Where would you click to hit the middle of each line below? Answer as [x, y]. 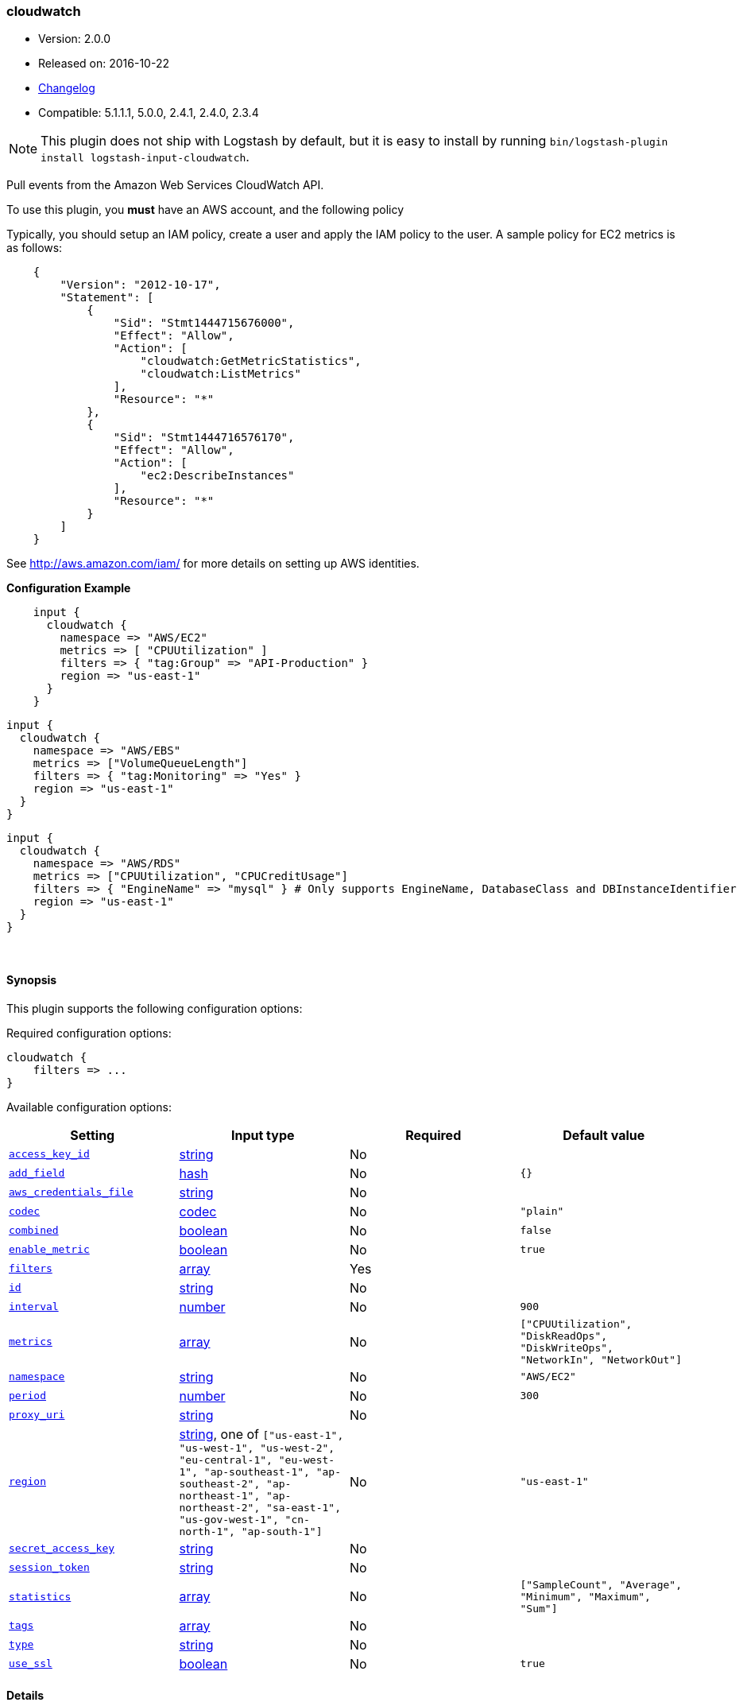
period [27, 1396]
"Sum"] [539, 1608]
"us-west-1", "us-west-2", [257, 1448]
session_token [49, 1568]
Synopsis [32, 979]
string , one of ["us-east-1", [261, 1434]
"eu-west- [307, 1460]
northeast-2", [220, 1507]
